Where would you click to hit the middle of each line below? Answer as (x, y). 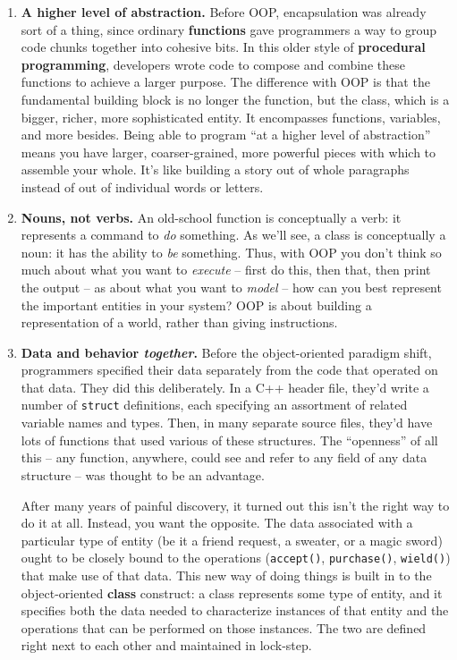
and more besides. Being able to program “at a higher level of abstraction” (226, 135)
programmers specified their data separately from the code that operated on (229, 370)
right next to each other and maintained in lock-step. (166, 645)
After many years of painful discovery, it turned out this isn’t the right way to (235, 505)
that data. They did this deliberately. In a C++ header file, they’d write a (225, 387)
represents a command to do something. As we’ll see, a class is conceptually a (233, 235)
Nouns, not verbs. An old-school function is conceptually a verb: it (211, 217)
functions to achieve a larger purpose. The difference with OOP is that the (225, 82)
